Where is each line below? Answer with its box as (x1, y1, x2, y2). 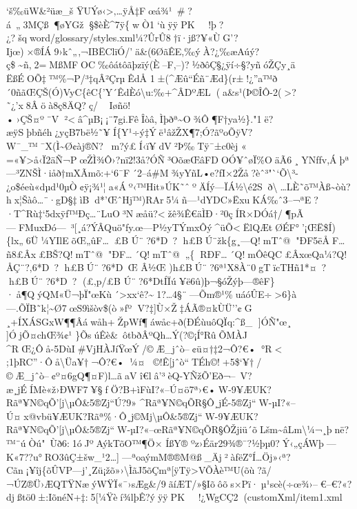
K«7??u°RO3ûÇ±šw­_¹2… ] (6, 449, 119, 463)
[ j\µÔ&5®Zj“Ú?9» (59, 395, 136, 410)
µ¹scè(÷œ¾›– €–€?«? (261, 476, 352, 490)
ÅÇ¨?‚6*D (6, 260, 50, 275)
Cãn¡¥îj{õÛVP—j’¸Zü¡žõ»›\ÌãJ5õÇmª (6, 463, 172, 477)
